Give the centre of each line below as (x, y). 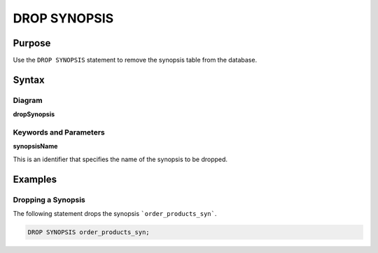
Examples (35, 179)
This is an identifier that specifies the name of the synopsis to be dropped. (120, 159)
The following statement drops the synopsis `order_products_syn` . (115, 213)
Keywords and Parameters (59, 132)
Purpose (32, 43)
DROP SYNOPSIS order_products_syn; (89, 232)
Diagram (28, 100)
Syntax (29, 80)
